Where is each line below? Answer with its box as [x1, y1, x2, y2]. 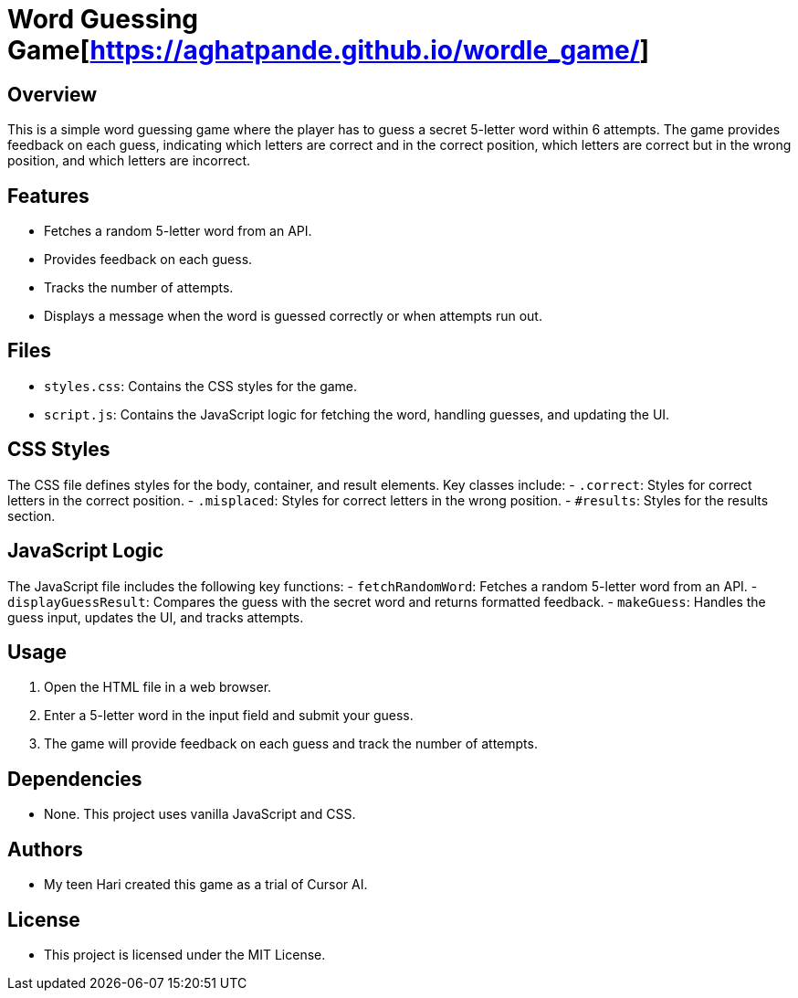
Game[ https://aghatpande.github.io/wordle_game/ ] [7, 35, 650, 66]
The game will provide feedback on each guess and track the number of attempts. [44, 736, 538, 752]
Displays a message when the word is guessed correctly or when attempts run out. [44, 308, 542, 324]
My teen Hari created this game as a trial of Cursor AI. [44, 876, 368, 893]
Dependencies [7, 767, 142, 791]
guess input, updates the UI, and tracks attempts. [7, 609, 304, 625]
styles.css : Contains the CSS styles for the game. [44, 377, 358, 394]
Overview [7, 82, 98, 106]
